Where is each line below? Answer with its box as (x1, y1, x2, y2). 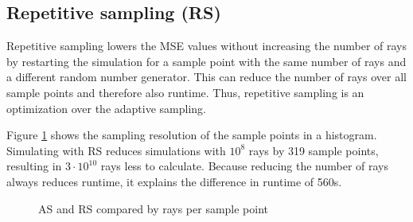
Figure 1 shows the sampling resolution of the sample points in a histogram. (6, 127, 377, 143)
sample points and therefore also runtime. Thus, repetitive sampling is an (6, 84, 364, 100)
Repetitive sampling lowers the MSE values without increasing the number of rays (6, 37, 407, 54)
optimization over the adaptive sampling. (6, 99, 206, 116)
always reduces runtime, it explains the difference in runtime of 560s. (6, 173, 342, 189)
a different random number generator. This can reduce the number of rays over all (6, 68, 407, 85)
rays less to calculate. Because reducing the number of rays (100, 158, 389, 174)
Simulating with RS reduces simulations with (6, 142, 226, 158)
